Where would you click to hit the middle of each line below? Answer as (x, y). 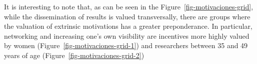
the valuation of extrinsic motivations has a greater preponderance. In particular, (128, 26)
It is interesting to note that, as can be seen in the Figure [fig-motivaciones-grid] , (129, 6)
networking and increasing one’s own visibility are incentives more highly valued (127, 35)
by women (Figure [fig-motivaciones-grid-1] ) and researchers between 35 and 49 (126, 45)
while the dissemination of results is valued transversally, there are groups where (127, 16)
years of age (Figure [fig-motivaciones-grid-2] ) (74, 55)
